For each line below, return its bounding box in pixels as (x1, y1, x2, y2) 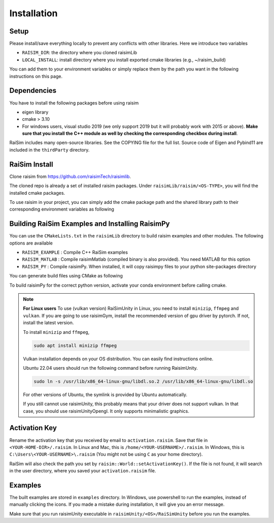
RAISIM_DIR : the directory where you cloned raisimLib (22, 50, 137, 56)
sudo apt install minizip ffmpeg (33, 342, 117, 348)
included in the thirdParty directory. (9, 147, 90, 153)
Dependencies (9, 86, 57, 95)
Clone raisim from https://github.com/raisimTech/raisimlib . (9, 173, 131, 180)
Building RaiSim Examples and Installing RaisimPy (9, 220, 170, 228)
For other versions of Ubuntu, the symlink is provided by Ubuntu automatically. (23, 391, 188, 398)
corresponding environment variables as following (9, 206, 114, 213)
